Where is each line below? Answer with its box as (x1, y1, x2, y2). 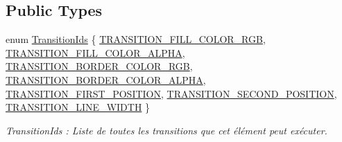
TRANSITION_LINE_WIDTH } (6, 100, 151, 114)
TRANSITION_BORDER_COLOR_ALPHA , (6, 72, 206, 87)
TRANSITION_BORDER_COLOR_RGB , (6, 59, 193, 73)
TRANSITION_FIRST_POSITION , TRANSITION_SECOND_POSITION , (6, 86, 337, 100)
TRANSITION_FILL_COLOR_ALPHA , (6, 45, 185, 60)
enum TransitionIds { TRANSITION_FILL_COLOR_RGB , (6, 32, 266, 46)
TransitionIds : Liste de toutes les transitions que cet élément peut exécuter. (6, 123, 327, 137)
